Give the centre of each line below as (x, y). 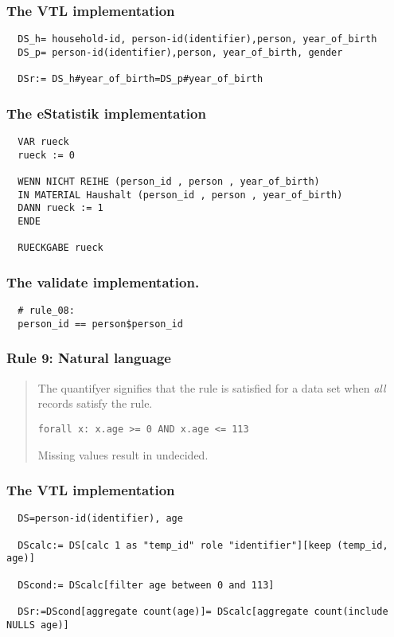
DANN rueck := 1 (60, 208)
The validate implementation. (103, 281)
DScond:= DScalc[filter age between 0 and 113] (146, 585)
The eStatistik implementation (106, 113)
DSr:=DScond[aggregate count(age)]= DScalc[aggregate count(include (203, 611)
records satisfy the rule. (95, 403)
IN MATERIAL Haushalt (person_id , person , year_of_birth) (180, 195)
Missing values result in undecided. (123, 454)
